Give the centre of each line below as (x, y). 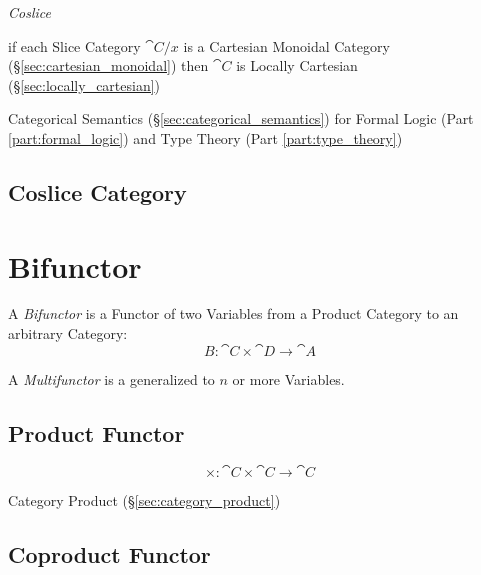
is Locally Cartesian (297, 65)
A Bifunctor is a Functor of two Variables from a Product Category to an (233, 313)
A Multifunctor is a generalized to (111, 378)
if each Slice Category (74, 45)
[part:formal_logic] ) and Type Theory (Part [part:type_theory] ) (205, 137)
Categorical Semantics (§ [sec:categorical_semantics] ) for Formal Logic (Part (241, 118)
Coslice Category (97, 191)
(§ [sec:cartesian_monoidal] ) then (108, 65)
